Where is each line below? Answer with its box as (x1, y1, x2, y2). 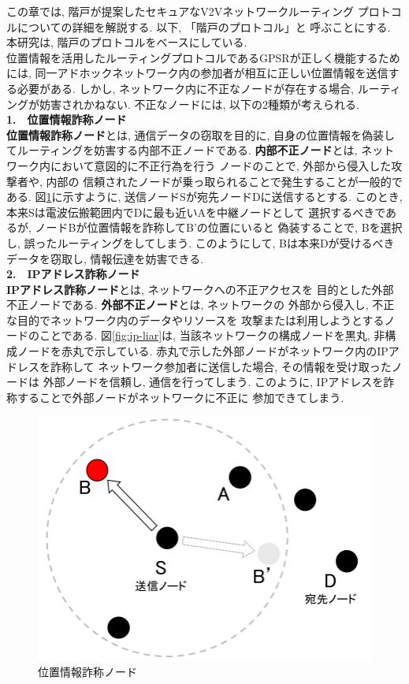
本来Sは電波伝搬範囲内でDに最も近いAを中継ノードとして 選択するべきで (6, 203, 386, 220)
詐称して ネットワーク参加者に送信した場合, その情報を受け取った (50, 358, 392, 374)
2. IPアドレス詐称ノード (6, 266, 140, 282)
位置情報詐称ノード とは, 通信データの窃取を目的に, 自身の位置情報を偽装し (6, 126, 396, 143)
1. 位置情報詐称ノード (6, 111, 127, 128)
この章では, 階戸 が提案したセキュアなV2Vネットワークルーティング (6, 3, 355, 19)
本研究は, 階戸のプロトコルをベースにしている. (6, 34, 247, 50)
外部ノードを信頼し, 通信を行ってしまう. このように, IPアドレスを (43, 374, 384, 390)
